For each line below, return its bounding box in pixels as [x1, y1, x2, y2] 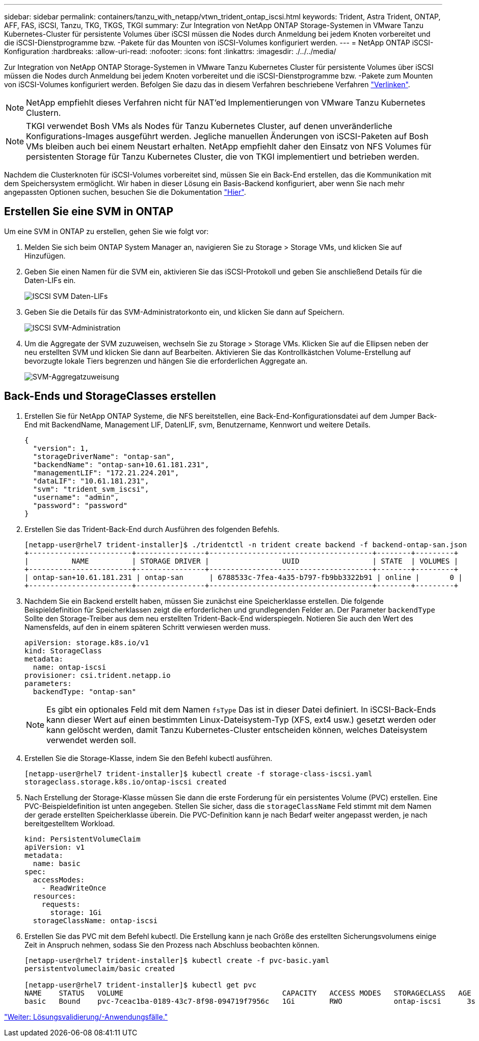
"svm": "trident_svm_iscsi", [33, 485, 149, 493]
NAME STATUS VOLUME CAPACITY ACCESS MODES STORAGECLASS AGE [24, 988, 471, 997]
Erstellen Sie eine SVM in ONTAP [4, 205, 174, 218]
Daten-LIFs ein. [24, 275, 76, 285]
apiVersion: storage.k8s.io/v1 [24, 638, 149, 647]
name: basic [33, 859, 81, 868]
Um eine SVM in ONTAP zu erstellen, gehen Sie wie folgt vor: [4, 226, 209, 236]
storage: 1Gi [50, 908, 102, 917]
